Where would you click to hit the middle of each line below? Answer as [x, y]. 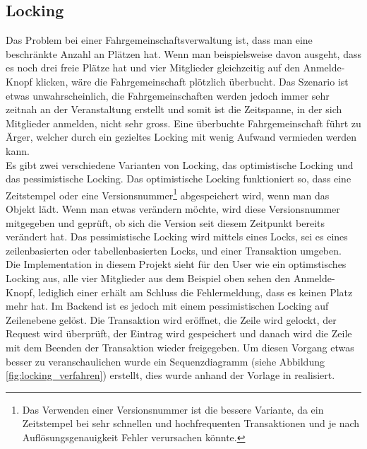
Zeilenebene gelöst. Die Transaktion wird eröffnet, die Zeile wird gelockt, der [171, 319]
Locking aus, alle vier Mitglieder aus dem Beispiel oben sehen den [148, 278]
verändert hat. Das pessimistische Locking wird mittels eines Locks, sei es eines [177, 237]
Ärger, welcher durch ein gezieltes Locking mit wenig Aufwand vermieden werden [181, 137]
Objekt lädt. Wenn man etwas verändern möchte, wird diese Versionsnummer [173, 208]
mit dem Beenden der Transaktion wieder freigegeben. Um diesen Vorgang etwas [180, 347]
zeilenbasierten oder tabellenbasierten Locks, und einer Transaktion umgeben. [174, 250]
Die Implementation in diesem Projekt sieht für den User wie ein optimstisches [176, 264]
